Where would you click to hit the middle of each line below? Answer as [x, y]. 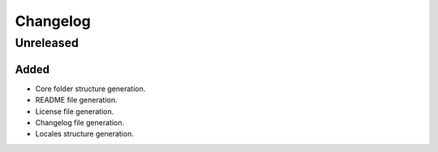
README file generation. [76, 100]
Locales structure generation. [84, 134]
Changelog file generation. [80, 122]
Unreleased [47, 43]
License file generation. [75, 111]
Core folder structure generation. [90, 88]
